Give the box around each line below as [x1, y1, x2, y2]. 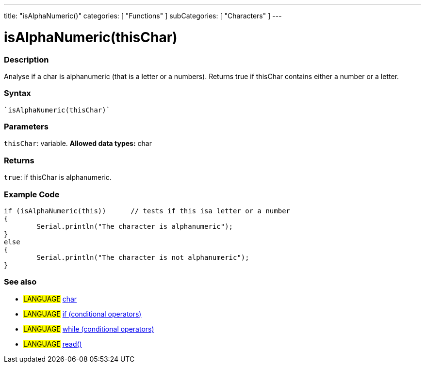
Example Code [4, 189, 60, 199]
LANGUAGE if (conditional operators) [23, 309, 142, 318]
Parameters [4, 122, 49, 131]
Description [4, 54, 49, 64]
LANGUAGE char [23, 294, 77, 303]
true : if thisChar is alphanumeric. [4, 173, 112, 182]
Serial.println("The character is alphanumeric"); [36, 222, 233, 230]
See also [4, 277, 37, 287]
